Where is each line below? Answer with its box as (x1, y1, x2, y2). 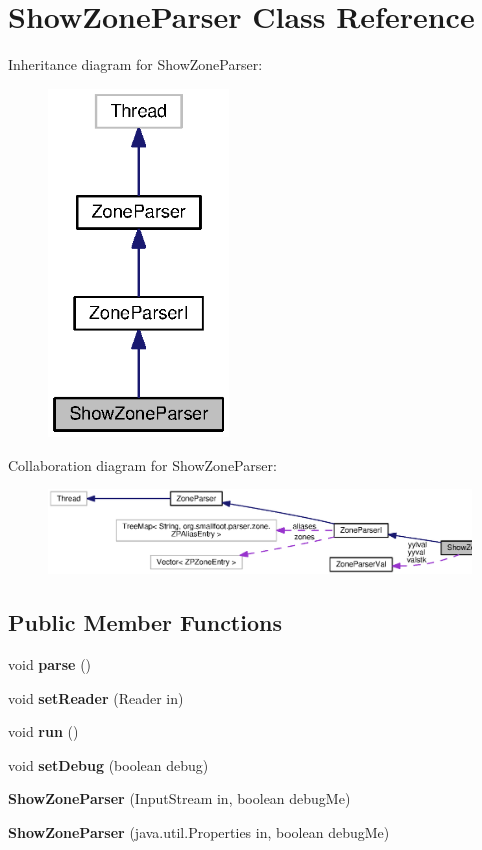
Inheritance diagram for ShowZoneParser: (8, 54, 263, 75)
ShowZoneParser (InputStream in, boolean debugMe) (8, 788, 351, 809)
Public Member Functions (8, 607, 282, 638)
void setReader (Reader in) (8, 687, 184, 708)
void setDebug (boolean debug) (8, 754, 209, 775)
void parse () (8, 653, 92, 674)
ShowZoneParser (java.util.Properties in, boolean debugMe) (8, 821, 390, 842)
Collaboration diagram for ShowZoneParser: (8, 454, 277, 475)
